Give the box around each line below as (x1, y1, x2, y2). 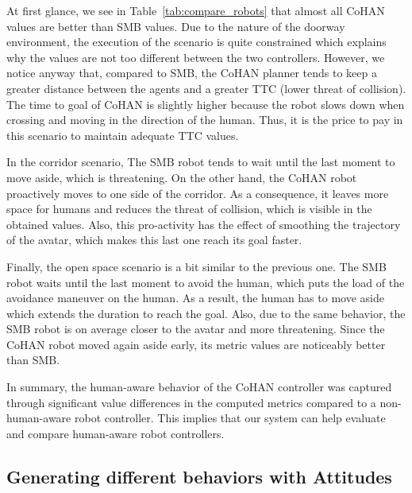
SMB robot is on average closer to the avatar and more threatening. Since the (6, 320, 385, 337)
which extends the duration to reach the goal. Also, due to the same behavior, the (6, 305, 406, 321)
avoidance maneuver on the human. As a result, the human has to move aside (6, 289, 384, 306)
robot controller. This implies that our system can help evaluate (74, 410, 386, 426)
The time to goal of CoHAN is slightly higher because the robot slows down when (6, 95, 405, 112)
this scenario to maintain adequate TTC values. (6, 126, 239, 143)
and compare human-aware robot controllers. (6, 425, 225, 441)
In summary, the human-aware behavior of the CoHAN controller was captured (6, 378, 392, 395)
